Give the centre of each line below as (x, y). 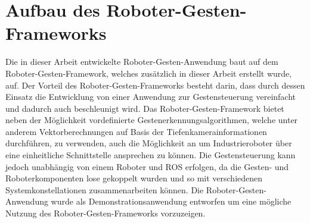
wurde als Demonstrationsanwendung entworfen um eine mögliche (171, 201)
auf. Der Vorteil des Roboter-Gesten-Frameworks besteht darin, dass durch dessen (155, 85)
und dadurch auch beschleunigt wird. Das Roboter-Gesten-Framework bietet (145, 108)
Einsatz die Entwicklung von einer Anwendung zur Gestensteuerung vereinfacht (151, 97)
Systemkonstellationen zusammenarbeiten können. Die (105, 189)
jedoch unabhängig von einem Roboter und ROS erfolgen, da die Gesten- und (147, 166)
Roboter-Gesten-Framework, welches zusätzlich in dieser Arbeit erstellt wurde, (149, 73)
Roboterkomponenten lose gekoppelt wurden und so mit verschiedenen (134, 178)
